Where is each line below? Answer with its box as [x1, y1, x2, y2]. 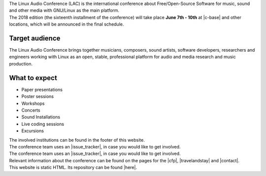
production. [9, 60, 33, 66]
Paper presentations [21, 87, 63, 92]
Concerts [21, 107, 40, 113]
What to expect [9, 74, 58, 82]
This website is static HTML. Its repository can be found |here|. [9, 165, 137, 171]
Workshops [21, 100, 45, 106]
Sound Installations [21, 114, 61, 120]
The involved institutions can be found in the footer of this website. [9, 137, 145, 143]
